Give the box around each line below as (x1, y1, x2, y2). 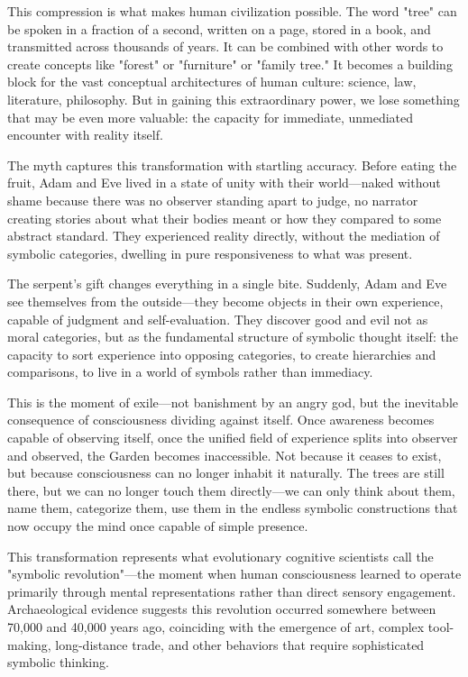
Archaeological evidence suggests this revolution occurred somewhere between (7, 599, 436, 618)
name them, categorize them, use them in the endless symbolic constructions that (7, 499, 458, 517)
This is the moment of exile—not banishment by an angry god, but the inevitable (7, 392, 459, 411)
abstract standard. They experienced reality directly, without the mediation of (7, 226, 440, 245)
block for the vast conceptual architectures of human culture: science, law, (7, 72, 417, 91)
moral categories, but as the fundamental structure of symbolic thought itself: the (7, 327, 458, 346)
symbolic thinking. (7, 653, 109, 672)
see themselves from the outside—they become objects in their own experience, (7, 291, 444, 310)
